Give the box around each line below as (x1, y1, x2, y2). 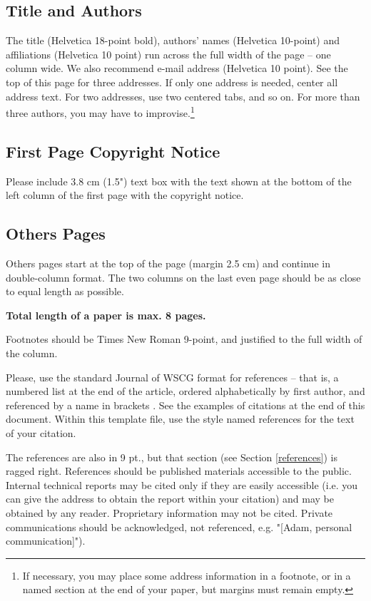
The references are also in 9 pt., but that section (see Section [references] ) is (6, 449, 337, 464)
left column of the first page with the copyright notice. (6, 188, 244, 202)
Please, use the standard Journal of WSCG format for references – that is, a (6, 369, 339, 384)
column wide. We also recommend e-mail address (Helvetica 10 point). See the (6, 61, 348, 76)
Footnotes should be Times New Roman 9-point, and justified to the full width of (6, 332, 362, 346)
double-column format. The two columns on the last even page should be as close (6, 269, 361, 284)
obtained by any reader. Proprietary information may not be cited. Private (6, 505, 333, 520)
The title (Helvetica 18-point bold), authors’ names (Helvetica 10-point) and (6, 33, 340, 48)
